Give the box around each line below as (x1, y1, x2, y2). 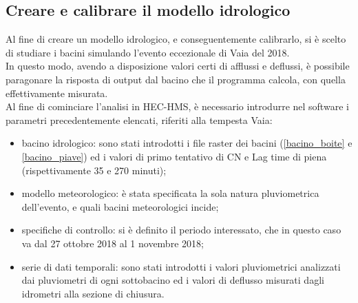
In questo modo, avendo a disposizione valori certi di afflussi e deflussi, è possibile (6, 59, 350, 73)
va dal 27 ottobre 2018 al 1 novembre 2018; (21, 236, 204, 250)
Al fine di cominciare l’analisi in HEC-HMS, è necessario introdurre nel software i (6, 99, 349, 114)
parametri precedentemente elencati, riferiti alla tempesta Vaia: (6, 112, 273, 127)
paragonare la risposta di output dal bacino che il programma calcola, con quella (6, 72, 346, 86)
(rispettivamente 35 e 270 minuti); (21, 163, 167, 177)
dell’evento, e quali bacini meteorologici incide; (21, 199, 219, 213)
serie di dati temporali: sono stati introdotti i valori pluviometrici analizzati (21, 259, 341, 273)
